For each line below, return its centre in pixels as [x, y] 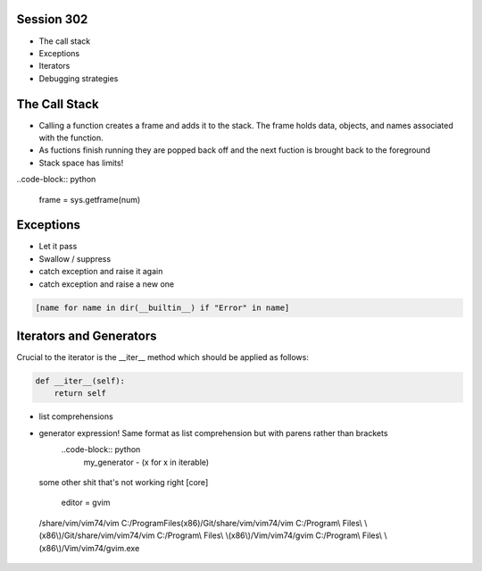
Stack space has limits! [81, 163]
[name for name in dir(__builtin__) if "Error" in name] [162, 307]
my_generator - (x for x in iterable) [146, 462]
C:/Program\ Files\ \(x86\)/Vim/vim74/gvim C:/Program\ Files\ [270, 535]
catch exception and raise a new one [106, 284]
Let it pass [58, 247]
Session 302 [52, 19]
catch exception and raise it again [101, 272]
